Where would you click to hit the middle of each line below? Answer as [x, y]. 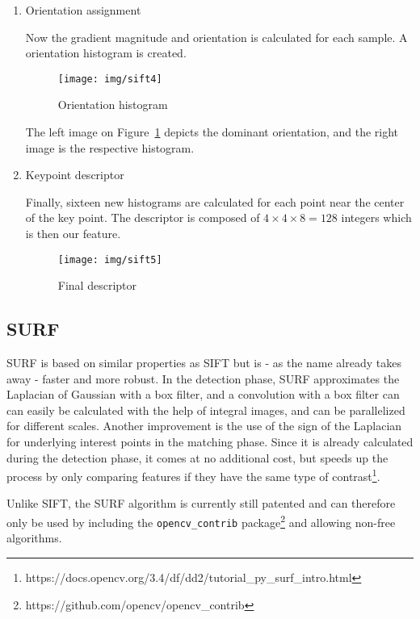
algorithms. [34, 538]
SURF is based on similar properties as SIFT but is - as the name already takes [204, 363]
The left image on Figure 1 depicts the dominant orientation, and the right [212, 132]
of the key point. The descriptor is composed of [143, 217]
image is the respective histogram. [110, 147]
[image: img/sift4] [110, 79]
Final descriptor [97, 285]
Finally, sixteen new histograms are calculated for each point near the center [215, 201]
